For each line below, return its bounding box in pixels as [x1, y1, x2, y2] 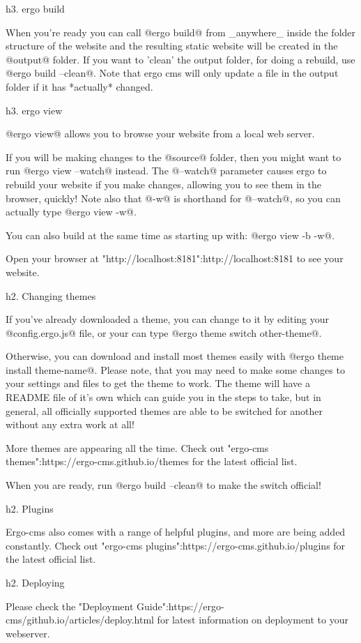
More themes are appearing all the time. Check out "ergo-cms [6, 440, 269, 455]
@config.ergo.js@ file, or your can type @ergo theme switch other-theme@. [6, 325, 322, 340]
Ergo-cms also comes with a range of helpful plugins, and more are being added [6, 524, 346, 539]
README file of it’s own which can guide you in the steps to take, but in [6, 390, 321, 404]
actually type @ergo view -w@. [6, 204, 137, 219]
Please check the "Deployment [6, 598, 134, 613]
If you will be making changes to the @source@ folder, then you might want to [6, 149, 341, 164]
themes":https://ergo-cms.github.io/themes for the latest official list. [6, 454, 298, 469]
